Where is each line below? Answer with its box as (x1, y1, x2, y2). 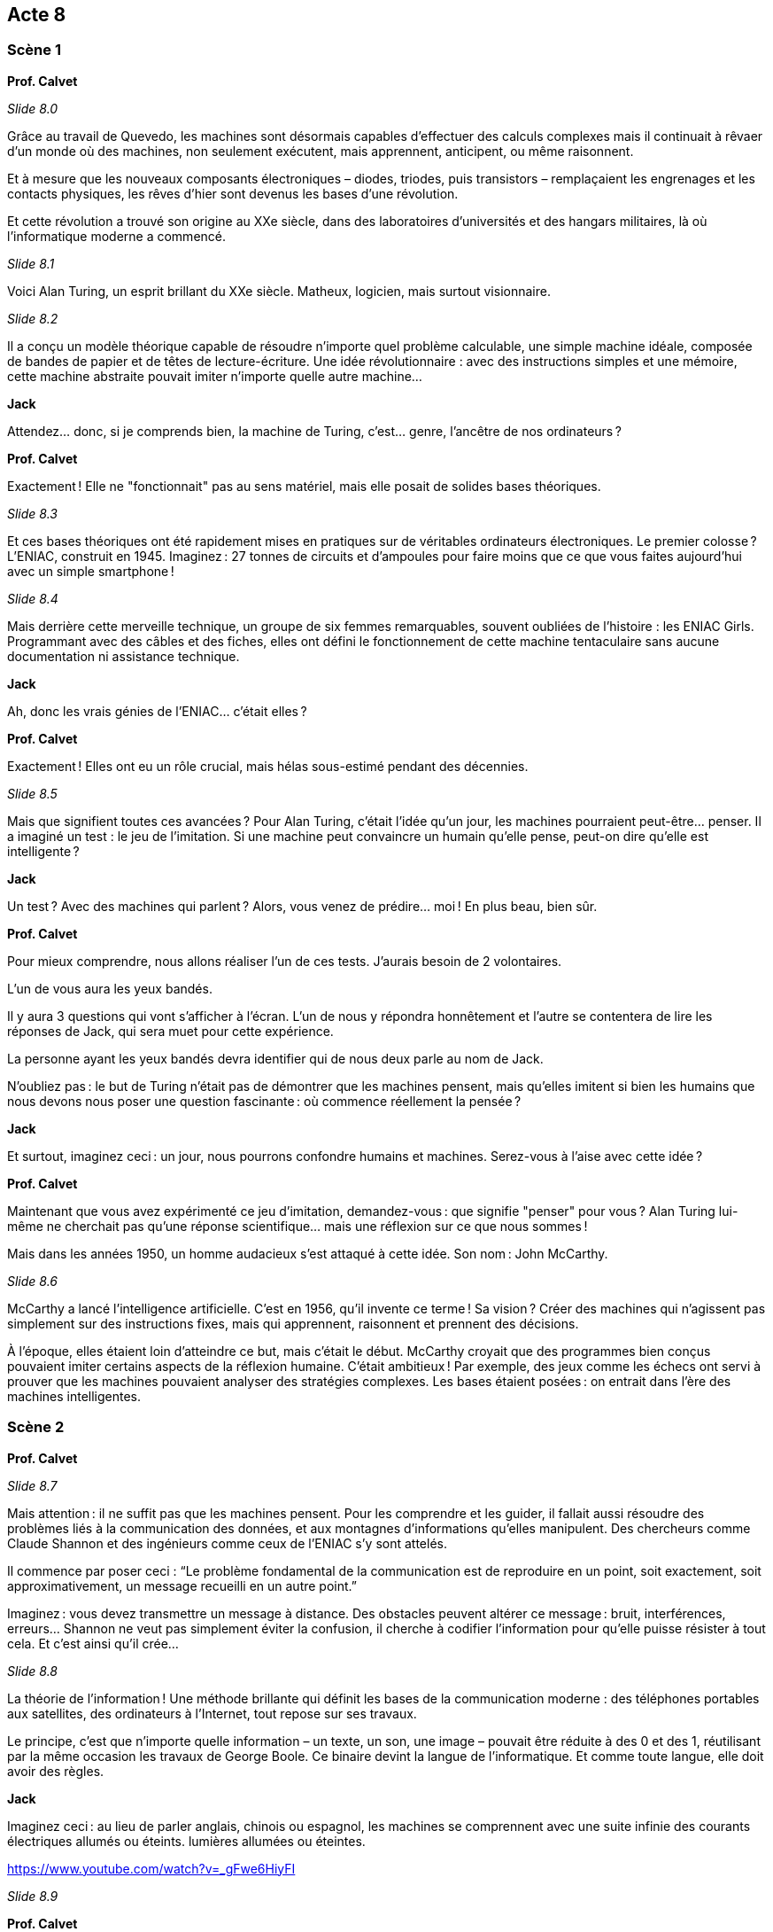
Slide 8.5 (7, 785, 58, 801)
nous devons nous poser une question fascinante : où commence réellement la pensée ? (7, 1093, 522, 1109)
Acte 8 (7, 4, 66, 26)
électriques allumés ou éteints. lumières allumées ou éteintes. (7, 1833, 366, 1849)
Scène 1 (7, 41, 61, 59)
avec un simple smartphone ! (7, 563, 174, 579)
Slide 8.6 (7, 1273, 58, 1289)
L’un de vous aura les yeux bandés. (7, 980, 213, 996)
